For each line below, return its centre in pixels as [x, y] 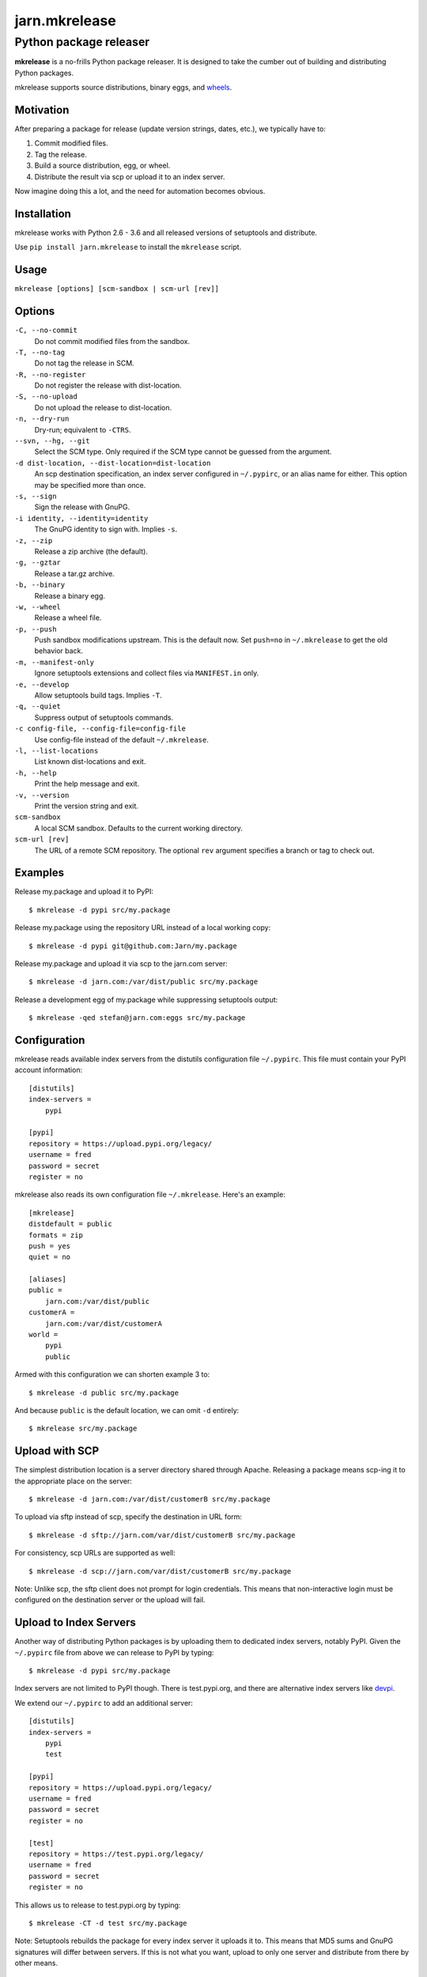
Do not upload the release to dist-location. [103, 407]
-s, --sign [36, 496]
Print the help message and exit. [87, 784]
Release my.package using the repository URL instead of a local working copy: [143, 928]
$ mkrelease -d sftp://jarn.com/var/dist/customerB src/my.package [162, 1535]
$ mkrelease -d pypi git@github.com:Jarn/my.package [133, 946]
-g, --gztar [38, 563]
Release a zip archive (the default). [91, 551]
